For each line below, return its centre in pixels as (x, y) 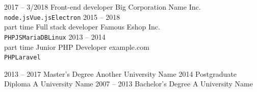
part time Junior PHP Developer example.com (77, 47)
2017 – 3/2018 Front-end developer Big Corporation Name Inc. (102, 7)
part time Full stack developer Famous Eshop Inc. (82, 27)
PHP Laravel (22, 58)
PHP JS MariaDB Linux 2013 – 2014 (55, 36)
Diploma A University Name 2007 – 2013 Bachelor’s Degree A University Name (128, 84)
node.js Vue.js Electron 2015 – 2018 (62, 17)
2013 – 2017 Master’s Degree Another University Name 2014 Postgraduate (120, 73)
